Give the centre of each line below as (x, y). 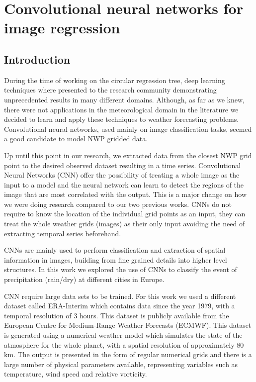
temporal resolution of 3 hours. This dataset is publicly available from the (117, 315)
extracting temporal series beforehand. (63, 233)
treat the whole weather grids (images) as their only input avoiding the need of (125, 224)
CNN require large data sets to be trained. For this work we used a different (120, 296)
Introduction (37, 59)
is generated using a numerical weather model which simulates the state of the (123, 335)
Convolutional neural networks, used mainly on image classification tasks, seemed (128, 129)
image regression (62, 28)
